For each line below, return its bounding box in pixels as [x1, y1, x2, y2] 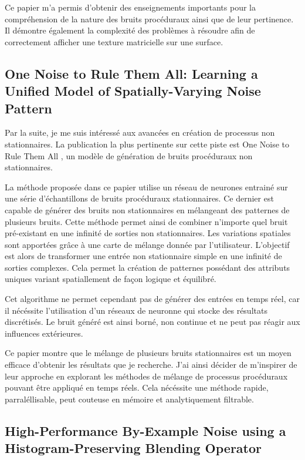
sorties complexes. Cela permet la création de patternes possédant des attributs [5, 261, 290, 273]
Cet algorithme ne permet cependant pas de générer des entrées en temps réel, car [5, 293, 300, 305]
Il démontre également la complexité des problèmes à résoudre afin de [5, 24, 255, 36]
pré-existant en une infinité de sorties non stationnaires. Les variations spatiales [5, 227, 291, 239]
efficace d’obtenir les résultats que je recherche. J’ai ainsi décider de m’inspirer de [5, 358, 297, 371]
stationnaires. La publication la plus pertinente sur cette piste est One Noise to [5, 137, 290, 150]
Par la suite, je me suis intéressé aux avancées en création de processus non [5, 126, 275, 139]
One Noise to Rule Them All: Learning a [5, 64, 258, 82]
